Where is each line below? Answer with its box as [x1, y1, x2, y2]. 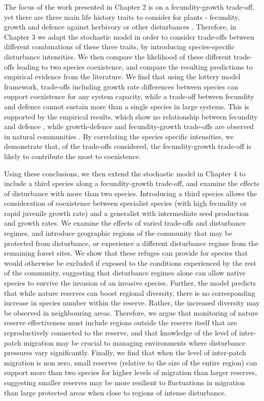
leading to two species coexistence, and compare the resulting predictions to [17, 61, 253, 72]
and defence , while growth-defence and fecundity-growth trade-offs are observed [4, 121, 254, 132]
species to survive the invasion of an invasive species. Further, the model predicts [4, 277, 256, 288]
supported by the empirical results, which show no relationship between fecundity [4, 111, 258, 121]
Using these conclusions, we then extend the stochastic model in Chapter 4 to [4, 168, 246, 178]
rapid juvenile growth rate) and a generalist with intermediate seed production [4, 207, 249, 218]
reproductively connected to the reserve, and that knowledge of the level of [4, 327, 237, 337]
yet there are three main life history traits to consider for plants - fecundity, [4, 11, 240, 22]
